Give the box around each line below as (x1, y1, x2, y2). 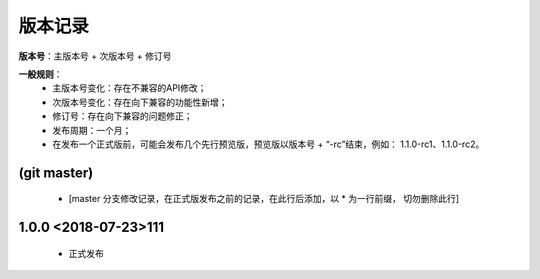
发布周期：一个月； (52, 124, 132, 136)
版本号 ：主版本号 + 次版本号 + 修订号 (18, 50, 172, 62)
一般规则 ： (18, 68, 63, 80)
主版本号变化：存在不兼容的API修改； (52, 82, 207, 94)
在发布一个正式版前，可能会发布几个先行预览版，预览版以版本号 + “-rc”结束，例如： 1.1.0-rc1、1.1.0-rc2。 (52, 138, 485, 150)
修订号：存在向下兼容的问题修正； (52, 110, 193, 122)
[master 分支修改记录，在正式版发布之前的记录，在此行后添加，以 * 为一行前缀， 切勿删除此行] (68, 193, 460, 205)
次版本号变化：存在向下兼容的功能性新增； (52, 96, 228, 108)
